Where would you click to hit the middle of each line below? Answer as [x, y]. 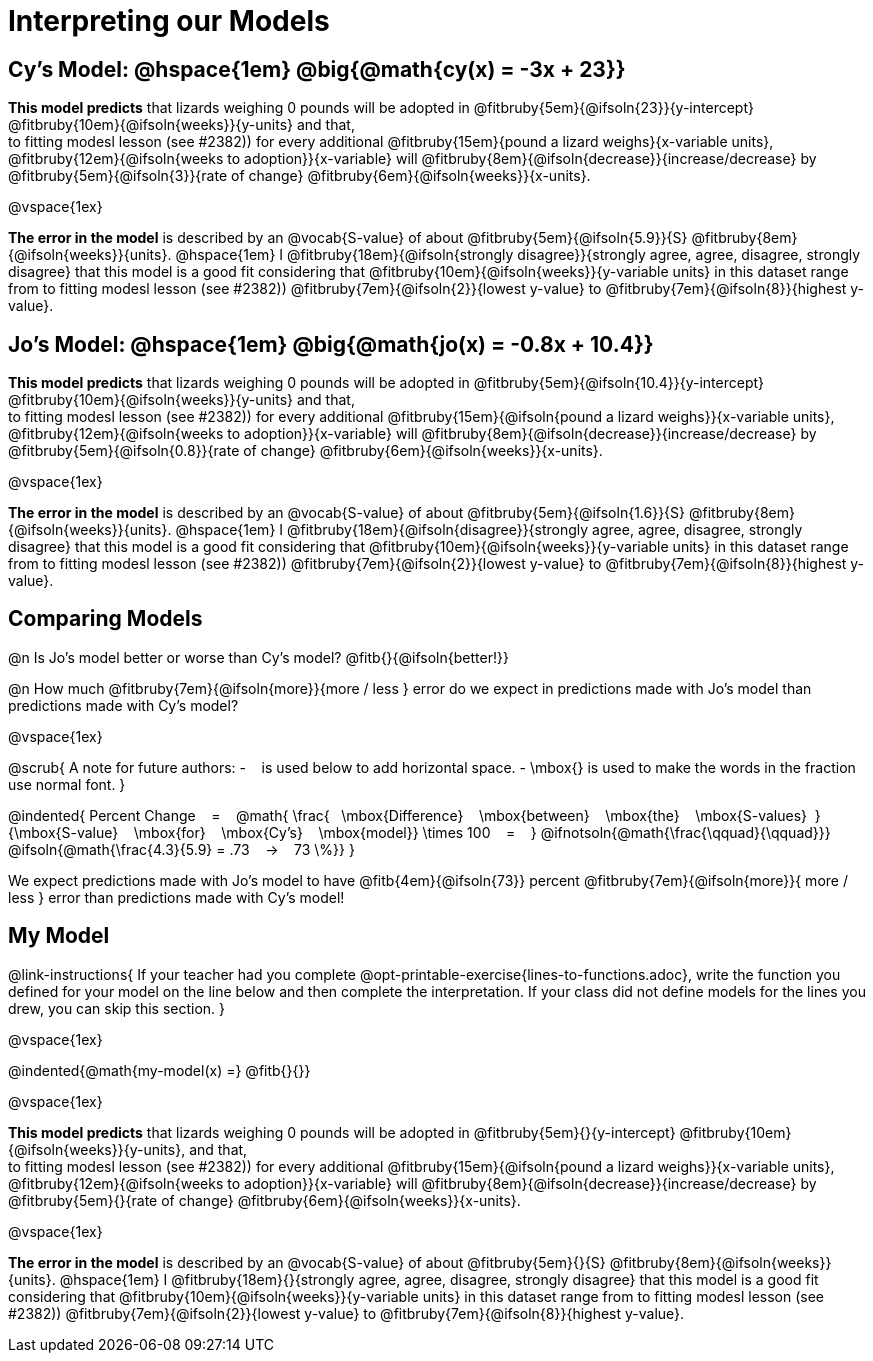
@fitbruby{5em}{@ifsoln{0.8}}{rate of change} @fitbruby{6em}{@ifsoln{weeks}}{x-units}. [305, 451]
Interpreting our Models [169, 21]
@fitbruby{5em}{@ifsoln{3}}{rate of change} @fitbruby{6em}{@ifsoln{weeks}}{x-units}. [299, 176]
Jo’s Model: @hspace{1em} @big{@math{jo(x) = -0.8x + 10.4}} [331, 344]
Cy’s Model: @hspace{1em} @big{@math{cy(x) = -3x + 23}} [317, 69]
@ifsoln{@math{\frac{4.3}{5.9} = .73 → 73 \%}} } [181, 849]
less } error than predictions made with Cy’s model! [176, 897]
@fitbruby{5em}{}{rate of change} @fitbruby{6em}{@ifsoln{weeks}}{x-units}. [264, 1200]
